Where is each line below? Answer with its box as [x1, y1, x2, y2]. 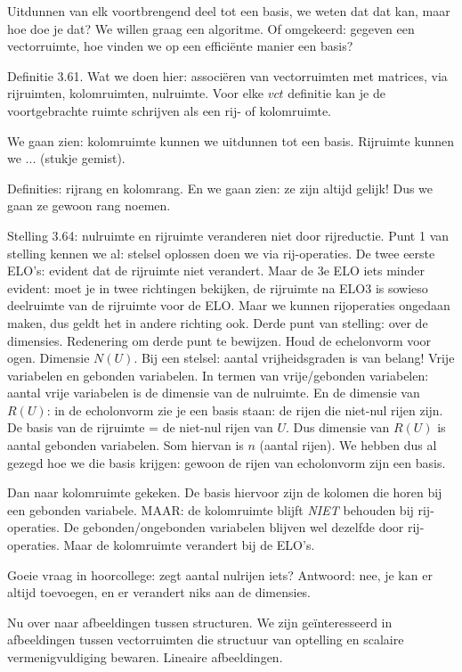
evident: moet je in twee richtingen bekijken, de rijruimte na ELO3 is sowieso [7, 278, 428, 297]
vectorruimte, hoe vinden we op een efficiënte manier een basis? [7, 37, 353, 55]
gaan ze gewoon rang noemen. [7, 196, 171, 215]
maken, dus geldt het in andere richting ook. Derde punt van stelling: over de [7, 313, 428, 332]
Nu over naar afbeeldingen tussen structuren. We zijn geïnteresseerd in [7, 612, 393, 631]
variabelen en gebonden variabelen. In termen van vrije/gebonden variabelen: [7, 365, 429, 384]
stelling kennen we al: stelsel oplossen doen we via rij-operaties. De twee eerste [7, 243, 435, 262]
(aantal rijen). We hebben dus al [259, 436, 437, 455]
